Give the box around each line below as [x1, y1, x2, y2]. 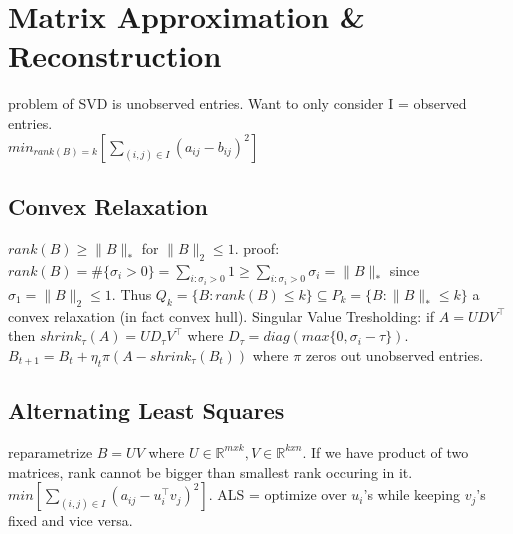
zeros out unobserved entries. [305, 344, 484, 365]
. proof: [234, 237, 280, 258]
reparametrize [8, 441, 93, 462]
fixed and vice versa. [8, 510, 133, 531]
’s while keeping [363, 484, 460, 505]
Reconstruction [8, 35, 222, 76]
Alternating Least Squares [8, 395, 285, 426]
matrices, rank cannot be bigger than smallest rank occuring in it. [8, 461, 413, 482]
